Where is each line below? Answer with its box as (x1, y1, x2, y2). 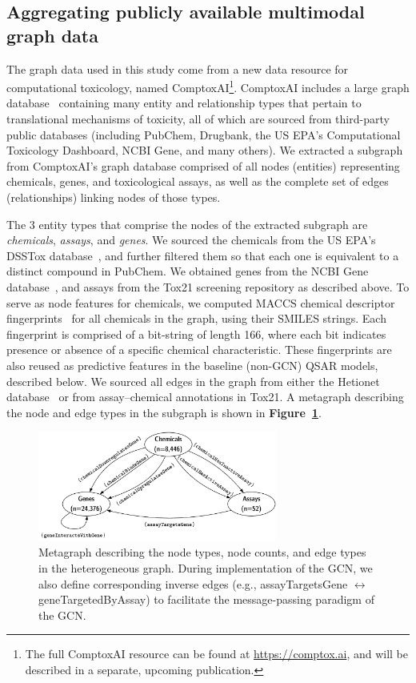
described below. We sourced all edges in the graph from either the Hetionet (6, 372, 380, 389)
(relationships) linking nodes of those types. (6, 189, 221, 205)
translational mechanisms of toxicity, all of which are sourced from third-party (6, 110, 390, 127)
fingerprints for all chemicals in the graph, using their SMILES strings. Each (6, 310, 386, 327)
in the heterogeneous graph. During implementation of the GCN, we (38, 560, 373, 576)
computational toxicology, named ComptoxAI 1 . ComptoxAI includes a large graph (6, 77, 410, 95)
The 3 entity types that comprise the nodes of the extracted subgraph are (6, 215, 368, 232)
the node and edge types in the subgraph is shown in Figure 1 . (6, 404, 322, 420)
